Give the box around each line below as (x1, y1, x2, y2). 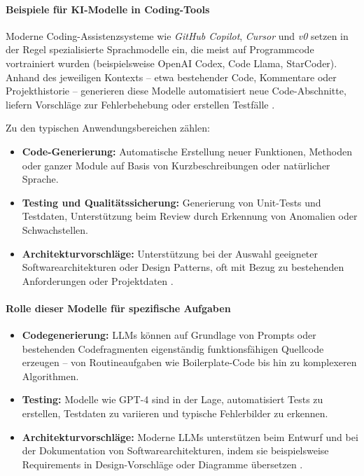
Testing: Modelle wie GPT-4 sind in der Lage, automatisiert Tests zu (22, 392, 323, 407)
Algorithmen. (22, 368, 79, 383)
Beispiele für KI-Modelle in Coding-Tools (6, 1, 210, 16)
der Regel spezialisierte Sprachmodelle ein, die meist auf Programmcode (6, 42, 314, 57)
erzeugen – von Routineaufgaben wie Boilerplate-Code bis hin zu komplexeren (22, 355, 357, 370)
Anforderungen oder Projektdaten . (22, 273, 174, 288)
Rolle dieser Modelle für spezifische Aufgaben (6, 300, 231, 315)
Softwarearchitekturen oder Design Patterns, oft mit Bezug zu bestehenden (22, 260, 344, 274)
